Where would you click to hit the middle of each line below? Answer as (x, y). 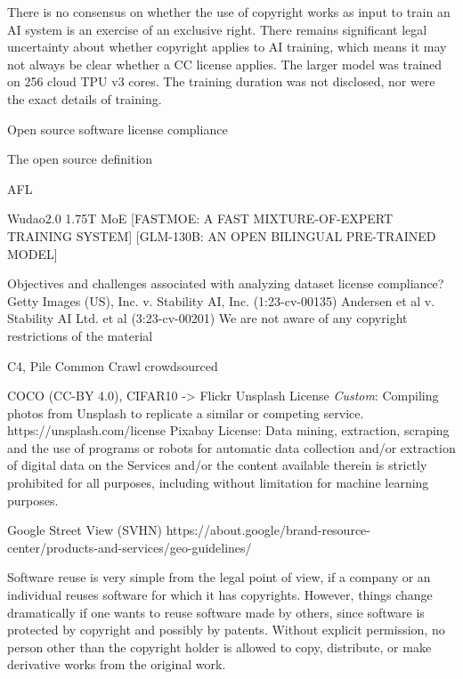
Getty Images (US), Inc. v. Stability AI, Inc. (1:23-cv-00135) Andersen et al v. (221, 300)
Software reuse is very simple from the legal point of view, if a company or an (219, 577)
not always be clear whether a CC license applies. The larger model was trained (225, 64)
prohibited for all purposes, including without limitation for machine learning (218, 483)
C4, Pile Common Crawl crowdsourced (113, 365)
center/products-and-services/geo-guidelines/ (130, 547)
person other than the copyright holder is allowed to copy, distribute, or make (219, 647)
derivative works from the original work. (117, 664)
